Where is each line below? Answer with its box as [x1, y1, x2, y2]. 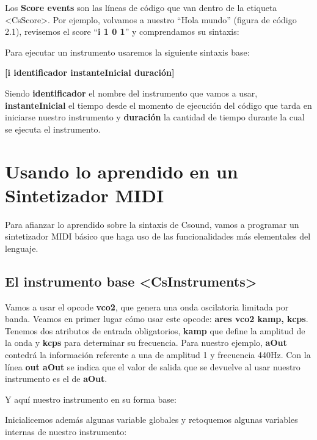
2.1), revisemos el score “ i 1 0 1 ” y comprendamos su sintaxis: [5, 25, 239, 38]
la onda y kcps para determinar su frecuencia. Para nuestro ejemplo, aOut [5, 336, 287, 349]
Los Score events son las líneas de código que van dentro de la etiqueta [5, 1, 277, 13]
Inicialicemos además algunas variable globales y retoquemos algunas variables [5, 413, 298, 426]
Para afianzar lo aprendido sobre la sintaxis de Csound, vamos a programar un [5, 218, 299, 230]
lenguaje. [5, 241, 38, 254]
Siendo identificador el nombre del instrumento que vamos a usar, [5, 86, 258, 99]
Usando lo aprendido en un [5, 158, 238, 183]
